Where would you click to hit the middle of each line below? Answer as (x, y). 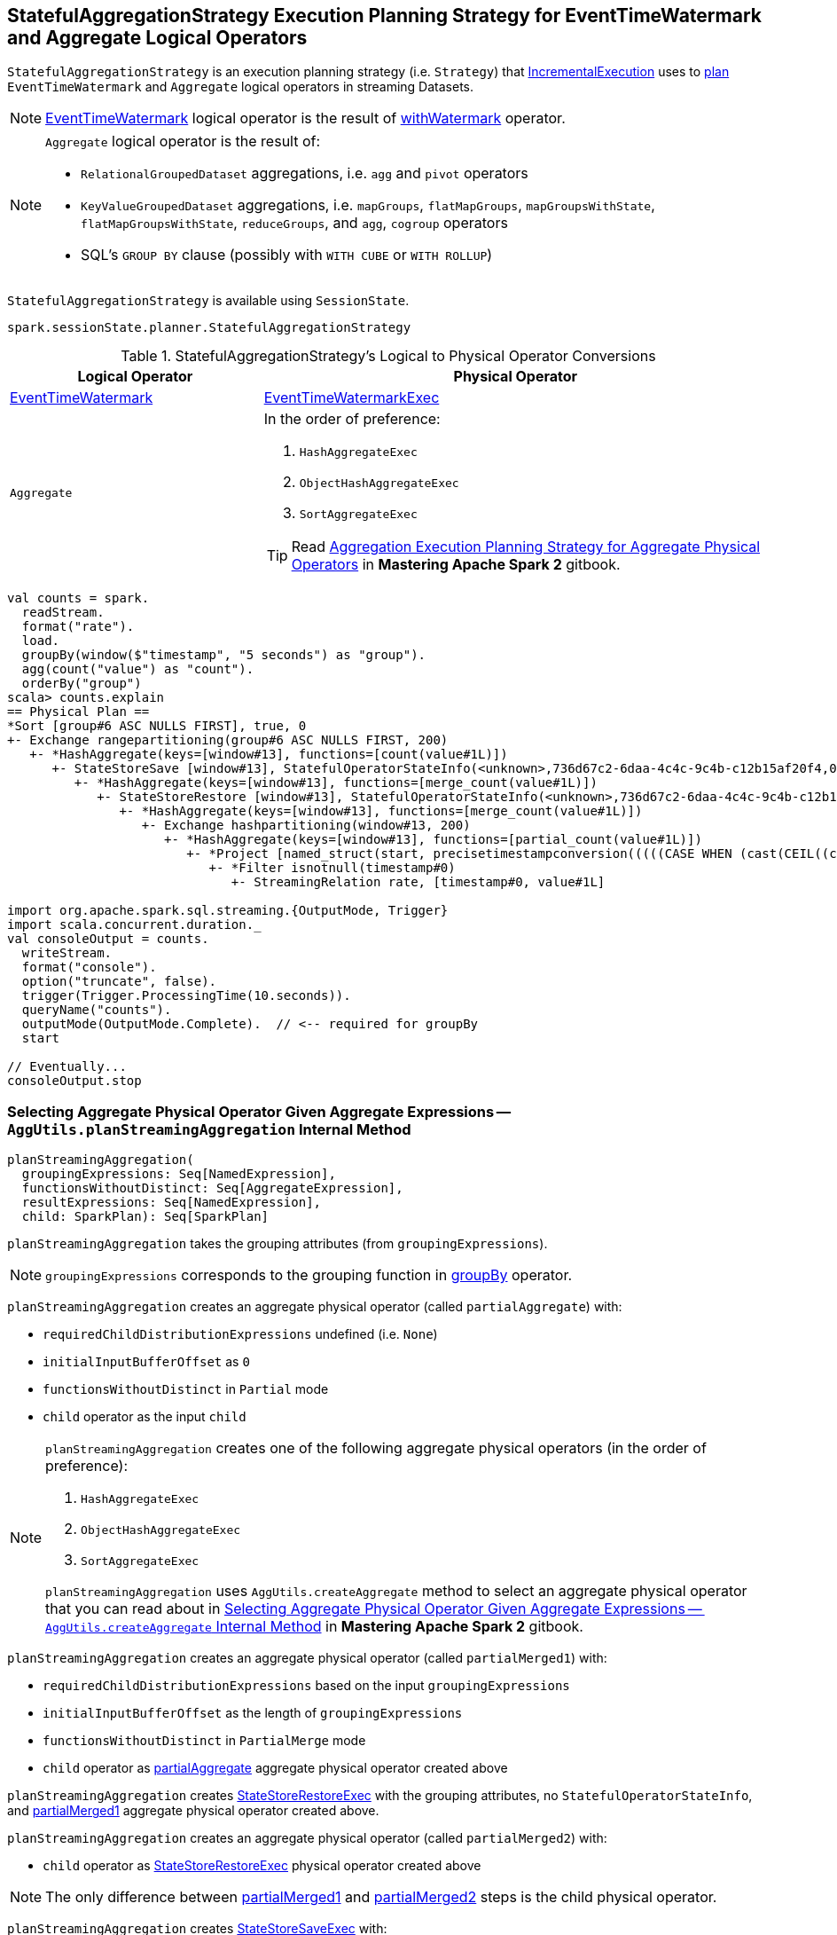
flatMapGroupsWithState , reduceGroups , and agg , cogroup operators (294, 223)
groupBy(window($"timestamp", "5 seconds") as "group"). (224, 655)
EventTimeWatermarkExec (352, 398)
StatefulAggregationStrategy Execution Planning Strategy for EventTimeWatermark (384, 16)
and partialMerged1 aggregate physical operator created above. (193, 1811)
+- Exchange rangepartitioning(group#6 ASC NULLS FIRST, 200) (228, 740)
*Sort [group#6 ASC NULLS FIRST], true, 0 (157, 726)
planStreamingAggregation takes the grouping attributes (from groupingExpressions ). (278, 1244)
